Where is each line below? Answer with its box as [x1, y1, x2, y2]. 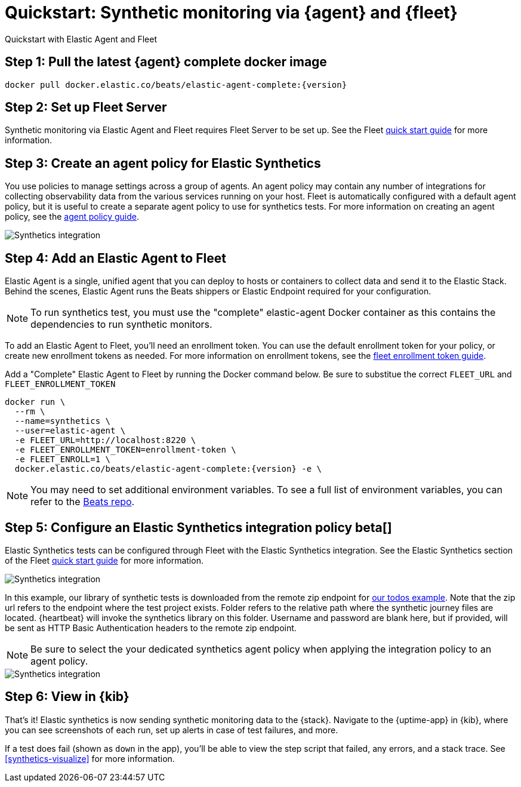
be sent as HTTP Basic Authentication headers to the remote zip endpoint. [5, 622, 297, 633]
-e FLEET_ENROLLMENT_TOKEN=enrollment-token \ [14, 445, 236, 455]
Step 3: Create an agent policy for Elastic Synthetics [5, 155, 321, 171]
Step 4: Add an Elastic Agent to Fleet [5, 250, 226, 266]
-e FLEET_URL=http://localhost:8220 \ [14, 435, 196, 445]
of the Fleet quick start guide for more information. [5, 555, 204, 565]
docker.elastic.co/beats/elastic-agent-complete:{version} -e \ [14, 464, 322, 474]
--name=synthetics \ [14, 416, 111, 426]
